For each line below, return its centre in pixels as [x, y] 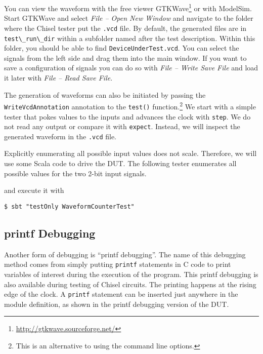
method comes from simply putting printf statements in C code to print [118, 264]
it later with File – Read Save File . [58, 77]
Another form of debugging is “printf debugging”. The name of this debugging [125, 254]
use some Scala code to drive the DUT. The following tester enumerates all [120, 163]
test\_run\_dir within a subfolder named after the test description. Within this [130, 38]
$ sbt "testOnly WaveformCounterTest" [69, 206]
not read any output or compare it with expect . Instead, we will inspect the [122, 126]
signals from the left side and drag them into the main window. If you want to [125, 57]
